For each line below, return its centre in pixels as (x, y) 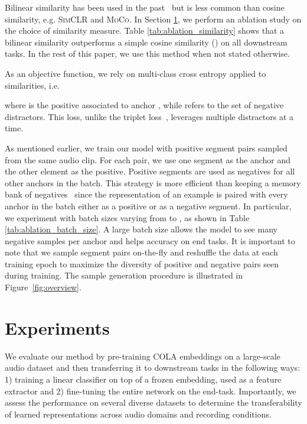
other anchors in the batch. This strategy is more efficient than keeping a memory (153, 182)
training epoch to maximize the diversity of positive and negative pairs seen (142, 263)
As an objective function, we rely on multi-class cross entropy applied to (135, 73)
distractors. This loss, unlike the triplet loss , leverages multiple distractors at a (149, 116)
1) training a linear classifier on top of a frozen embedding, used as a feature (143, 379)
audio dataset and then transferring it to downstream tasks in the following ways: (152, 368)
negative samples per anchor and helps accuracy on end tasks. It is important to (150, 240)
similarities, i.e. (32, 85)
